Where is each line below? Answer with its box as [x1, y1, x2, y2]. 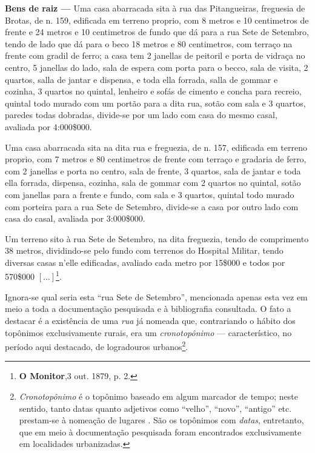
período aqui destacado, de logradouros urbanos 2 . [5, 339, 188, 352]
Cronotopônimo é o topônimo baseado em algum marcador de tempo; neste [19, 389, 298, 402]
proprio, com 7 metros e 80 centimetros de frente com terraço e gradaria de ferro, [5, 153, 307, 165]
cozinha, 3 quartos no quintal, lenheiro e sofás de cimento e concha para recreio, [5, 85, 302, 98]
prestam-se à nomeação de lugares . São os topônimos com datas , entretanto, [19, 414, 304, 426]
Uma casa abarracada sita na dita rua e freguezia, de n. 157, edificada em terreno [5, 141, 307, 153]
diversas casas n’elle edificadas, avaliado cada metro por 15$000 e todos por [5, 256, 285, 268]
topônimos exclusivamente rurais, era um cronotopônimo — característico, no [5, 326, 292, 339]
